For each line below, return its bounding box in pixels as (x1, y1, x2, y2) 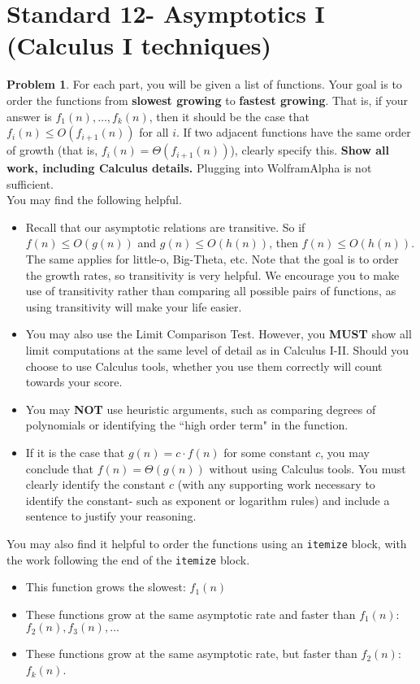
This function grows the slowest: (25, 578, 186, 595)
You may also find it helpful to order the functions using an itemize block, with (6, 534, 407, 551)
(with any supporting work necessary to (177, 476, 375, 493)
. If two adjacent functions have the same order (176, 124, 411, 141)
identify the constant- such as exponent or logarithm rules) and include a (25, 491, 390, 508)
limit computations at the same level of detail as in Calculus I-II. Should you (25, 342, 409, 359)
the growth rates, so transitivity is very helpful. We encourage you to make (25, 266, 400, 283)
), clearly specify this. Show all (230, 142, 389, 159)
